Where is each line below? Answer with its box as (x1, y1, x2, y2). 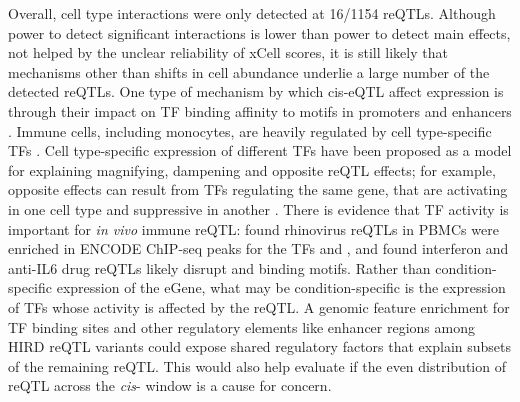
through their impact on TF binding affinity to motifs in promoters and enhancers (8, 100, 512, 121)
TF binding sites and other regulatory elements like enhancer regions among (8, 316, 475, 337)
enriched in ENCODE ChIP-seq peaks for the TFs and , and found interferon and (8, 238, 509, 259)
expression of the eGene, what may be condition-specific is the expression (56, 277, 506, 298)
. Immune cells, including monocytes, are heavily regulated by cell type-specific (8, 120, 492, 141)
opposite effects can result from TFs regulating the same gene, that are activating (8, 179, 508, 200)
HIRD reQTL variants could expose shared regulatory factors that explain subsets (8, 336, 512, 357)
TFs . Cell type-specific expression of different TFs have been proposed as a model (8, 140, 512, 161)
